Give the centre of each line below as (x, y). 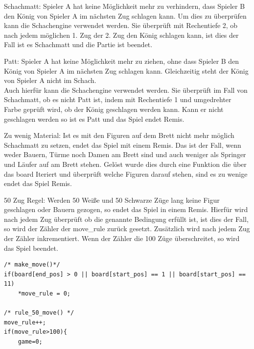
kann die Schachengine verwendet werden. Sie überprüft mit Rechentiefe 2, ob (121, 25)
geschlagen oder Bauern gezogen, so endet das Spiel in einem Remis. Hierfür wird (126, 209)
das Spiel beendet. (31, 248)
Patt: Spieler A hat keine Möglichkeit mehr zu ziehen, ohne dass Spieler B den (122, 61)
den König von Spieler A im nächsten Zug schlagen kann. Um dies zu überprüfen (125, 15)
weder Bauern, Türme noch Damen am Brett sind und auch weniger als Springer (125, 154)
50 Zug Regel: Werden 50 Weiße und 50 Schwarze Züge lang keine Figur (112, 200)
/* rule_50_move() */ (39, 313)
